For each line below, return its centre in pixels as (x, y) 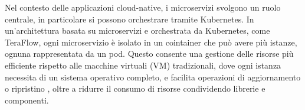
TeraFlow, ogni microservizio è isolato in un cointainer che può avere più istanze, (151, 42)
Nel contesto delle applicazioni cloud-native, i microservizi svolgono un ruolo (143, 7)
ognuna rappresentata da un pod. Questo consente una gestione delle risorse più (149, 54)
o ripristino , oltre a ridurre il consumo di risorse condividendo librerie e (135, 88)
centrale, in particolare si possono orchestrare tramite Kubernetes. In (129, 19)
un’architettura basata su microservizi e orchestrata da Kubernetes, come (137, 30)
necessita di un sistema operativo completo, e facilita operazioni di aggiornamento (153, 77)
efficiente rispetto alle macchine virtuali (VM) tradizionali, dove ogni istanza (143, 65)
